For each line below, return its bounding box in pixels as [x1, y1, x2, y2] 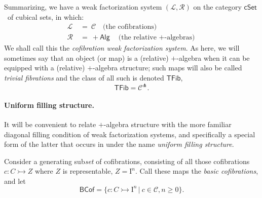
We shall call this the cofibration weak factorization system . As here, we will [4, 43, 240, 53]
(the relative [118, 34, 157, 42]
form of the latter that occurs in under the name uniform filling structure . [4, 139, 234, 149]
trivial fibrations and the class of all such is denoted [4, 72, 164, 83]
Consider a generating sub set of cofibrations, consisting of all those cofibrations [4, 155, 250, 166]
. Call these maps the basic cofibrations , [135, 166, 258, 176]
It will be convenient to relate [4, 118, 96, 129]
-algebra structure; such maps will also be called [93, 62, 242, 73]
